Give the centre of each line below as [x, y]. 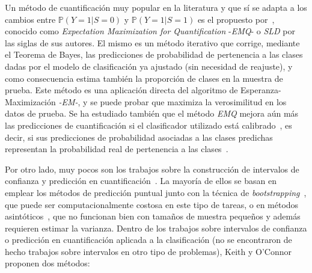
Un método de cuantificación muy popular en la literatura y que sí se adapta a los [156, 7]
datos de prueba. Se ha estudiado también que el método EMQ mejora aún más [152, 113]
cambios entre [30, 19]
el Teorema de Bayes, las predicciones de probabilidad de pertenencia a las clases [154, 54]
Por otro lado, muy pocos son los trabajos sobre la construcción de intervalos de [152, 169]
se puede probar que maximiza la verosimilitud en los [188, 101]
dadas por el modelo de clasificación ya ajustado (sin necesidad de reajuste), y [149, 66]
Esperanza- [261, 90]
